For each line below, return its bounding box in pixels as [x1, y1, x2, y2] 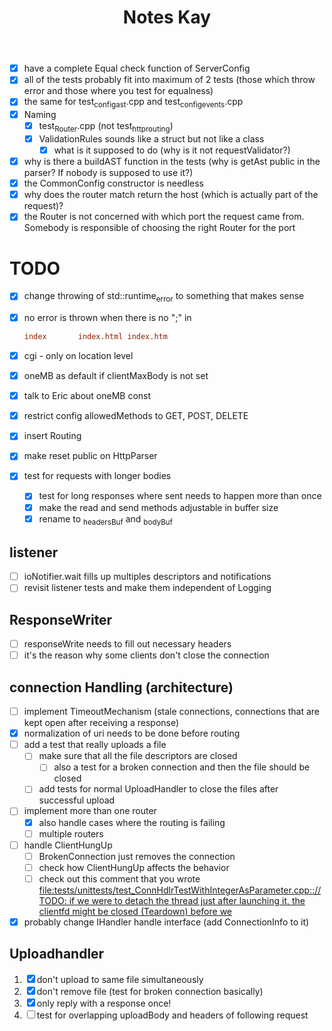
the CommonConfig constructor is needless [23, 177, 204, 190]
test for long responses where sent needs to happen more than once [38, 490, 322, 502]
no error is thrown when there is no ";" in [23, 312, 192, 324]
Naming [23, 109, 57, 121]
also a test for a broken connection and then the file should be [53, 761, 311, 773]
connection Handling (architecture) [9, 679, 234, 696]
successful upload [38, 794, 116, 806]
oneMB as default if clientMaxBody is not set [23, 370, 209, 382]
